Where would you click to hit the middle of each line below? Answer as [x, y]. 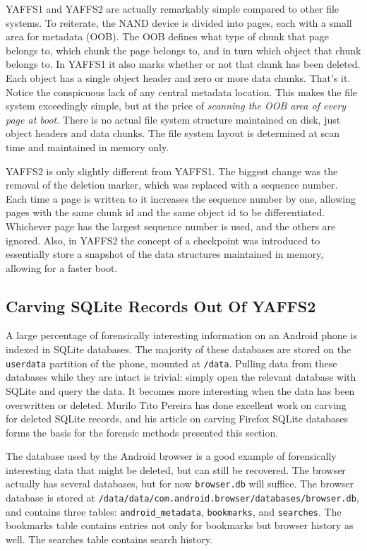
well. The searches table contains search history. [109, 539]
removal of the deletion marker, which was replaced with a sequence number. [172, 185]
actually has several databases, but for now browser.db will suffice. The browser [180, 484]
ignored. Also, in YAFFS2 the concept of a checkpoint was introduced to [163, 240]
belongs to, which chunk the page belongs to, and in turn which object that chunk [183, 50]
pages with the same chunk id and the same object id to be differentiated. [166, 212]
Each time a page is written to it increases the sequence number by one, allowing [181, 198]
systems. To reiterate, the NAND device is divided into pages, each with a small [179, 22]
